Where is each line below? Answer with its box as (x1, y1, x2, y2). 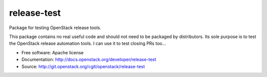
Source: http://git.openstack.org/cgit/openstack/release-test (21, 63, 145, 69)
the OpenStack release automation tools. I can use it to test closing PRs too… (9, 40, 166, 46)
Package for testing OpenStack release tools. (9, 25, 101, 31)
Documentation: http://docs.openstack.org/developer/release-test (21, 57, 157, 63)
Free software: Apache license (21, 49, 84, 55)
